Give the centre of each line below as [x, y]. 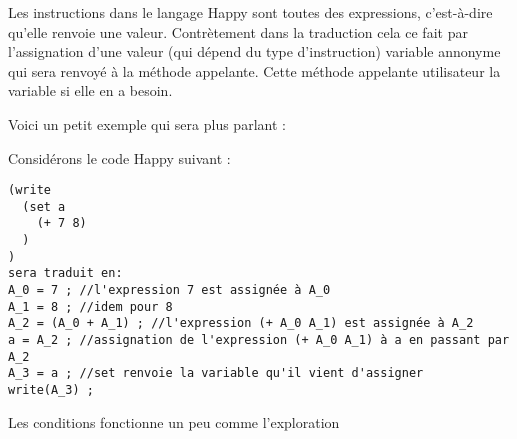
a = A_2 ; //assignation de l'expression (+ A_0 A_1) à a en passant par [259, 340]
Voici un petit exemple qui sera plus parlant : [147, 123]
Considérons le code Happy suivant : [119, 157]
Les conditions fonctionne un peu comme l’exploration [174, 421]
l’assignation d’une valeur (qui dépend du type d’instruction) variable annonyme [254, 51]
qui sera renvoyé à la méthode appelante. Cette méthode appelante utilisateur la [254, 70]
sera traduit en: [65, 273]
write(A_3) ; [51, 390]
